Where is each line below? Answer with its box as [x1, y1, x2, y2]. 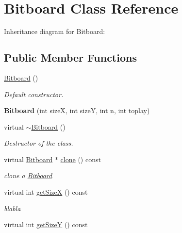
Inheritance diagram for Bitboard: [4, 26, 105, 36]
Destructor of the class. [4, 138, 73, 148]
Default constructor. [4, 89, 64, 99]
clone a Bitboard [4, 170, 52, 181]
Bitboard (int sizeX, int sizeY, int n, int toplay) [4, 105, 150, 116]
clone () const [60, 154, 101, 164]
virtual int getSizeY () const [4, 219, 88, 230]
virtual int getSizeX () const [4, 187, 88, 197]
